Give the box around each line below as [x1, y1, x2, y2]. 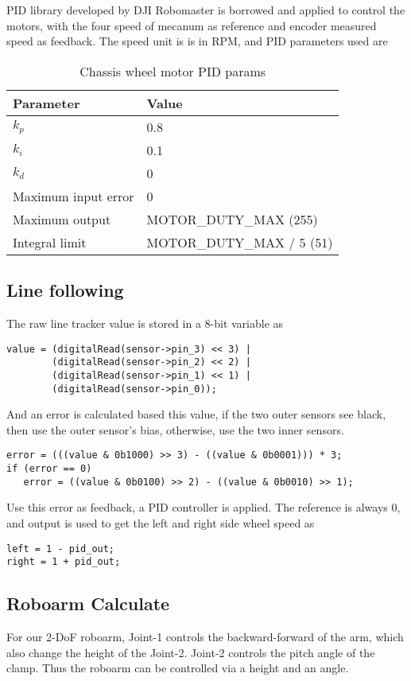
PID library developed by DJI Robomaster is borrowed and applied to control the [6, 2, 405, 18]
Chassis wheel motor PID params [79, 61, 266, 80]
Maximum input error [13, 186, 134, 205]
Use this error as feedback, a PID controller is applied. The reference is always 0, [6, 499, 401, 516]
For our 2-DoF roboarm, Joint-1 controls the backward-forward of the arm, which [6, 628, 404, 645]
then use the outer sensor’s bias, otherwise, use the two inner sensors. [6, 421, 344, 438]
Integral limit [13, 232, 87, 251]
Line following [6, 278, 124, 302]
